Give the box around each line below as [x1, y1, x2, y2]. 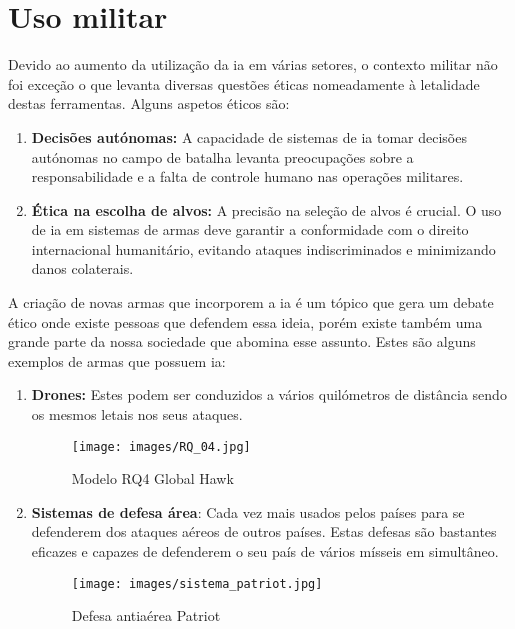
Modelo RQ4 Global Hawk [71, 468, 234, 489]
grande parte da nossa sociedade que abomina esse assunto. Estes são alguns [8, 331, 476, 352]
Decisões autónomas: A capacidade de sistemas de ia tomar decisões [31, 126, 467, 147]
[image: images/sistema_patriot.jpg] [71, 576, 323, 591]
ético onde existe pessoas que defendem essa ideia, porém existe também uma [8, 311, 483, 332]
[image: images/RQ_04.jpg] [71, 439, 251, 454]
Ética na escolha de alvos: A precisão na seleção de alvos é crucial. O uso [31, 199, 502, 220]
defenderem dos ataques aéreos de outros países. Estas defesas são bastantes [31, 521, 497, 542]
